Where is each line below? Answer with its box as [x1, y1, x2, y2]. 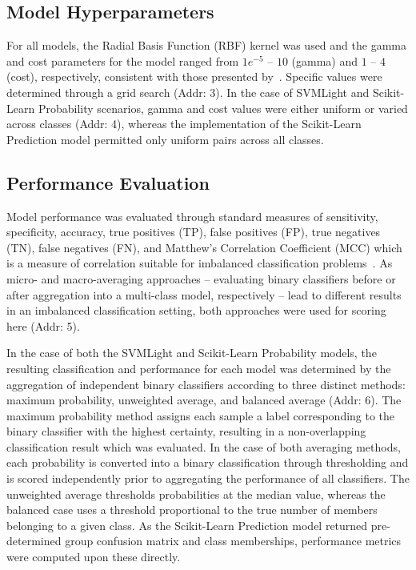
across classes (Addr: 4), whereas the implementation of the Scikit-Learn [6, 115, 362, 132]
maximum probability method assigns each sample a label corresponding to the [6, 407, 395, 423]
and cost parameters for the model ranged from [6, 52, 239, 69]
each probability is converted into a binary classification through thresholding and [6, 454, 409, 471]
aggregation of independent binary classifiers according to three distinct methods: [6, 375, 406, 392]
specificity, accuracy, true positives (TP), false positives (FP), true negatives [6, 223, 381, 240]
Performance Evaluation [6, 170, 210, 195]
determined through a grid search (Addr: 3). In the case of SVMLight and [6, 83, 370, 100]
